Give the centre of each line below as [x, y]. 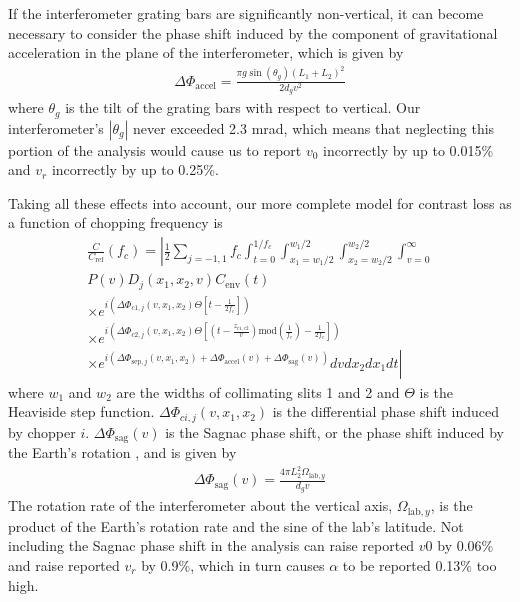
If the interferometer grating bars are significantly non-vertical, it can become [246, 13]
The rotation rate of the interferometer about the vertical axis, [200, 505]
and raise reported [64, 564]
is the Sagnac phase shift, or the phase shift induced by [334, 431]
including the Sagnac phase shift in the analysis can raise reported [211, 545]
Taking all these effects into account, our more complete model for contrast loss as [260, 202]
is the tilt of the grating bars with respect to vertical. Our [243, 107]
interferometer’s [56, 127]
